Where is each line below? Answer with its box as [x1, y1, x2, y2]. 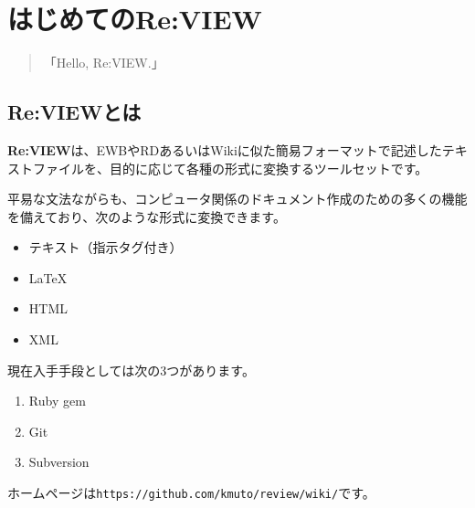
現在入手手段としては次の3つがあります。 [7, 360, 255, 379]
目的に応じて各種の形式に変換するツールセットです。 [109, 158, 428, 177]
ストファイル [7, 158, 84, 177]
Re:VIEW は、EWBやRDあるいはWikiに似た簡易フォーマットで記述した [7, 140, 442, 159]
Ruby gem [28, 391, 86, 410]
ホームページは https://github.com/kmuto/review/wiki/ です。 [7, 483, 375, 503]
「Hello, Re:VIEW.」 [43, 53, 164, 72]
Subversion [28, 452, 90, 471]
